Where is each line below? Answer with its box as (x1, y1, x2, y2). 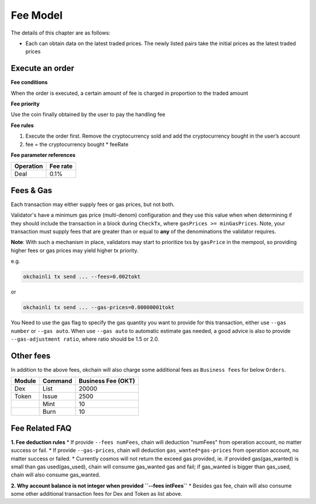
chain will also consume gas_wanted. (11, 471, 101, 478)
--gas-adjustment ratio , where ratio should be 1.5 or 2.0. (11, 335, 159, 342)
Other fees (11, 351, 51, 361)
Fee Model (11, 9, 63, 22)
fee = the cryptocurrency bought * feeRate (25, 140, 129, 148)
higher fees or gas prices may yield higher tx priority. (11, 246, 139, 254)
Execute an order (11, 63, 74, 73)
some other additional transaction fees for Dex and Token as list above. (11, 491, 183, 498)
